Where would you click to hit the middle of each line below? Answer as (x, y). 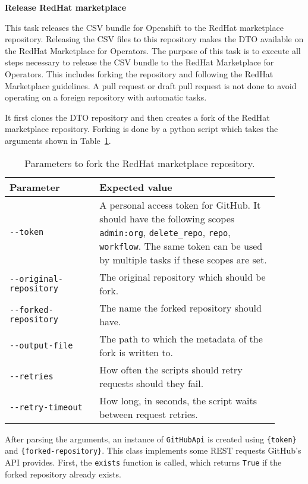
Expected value (136, 187)
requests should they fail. (152, 383)
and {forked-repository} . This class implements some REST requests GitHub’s (153, 450)
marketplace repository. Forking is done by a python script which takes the (142, 129)
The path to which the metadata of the (181, 338)
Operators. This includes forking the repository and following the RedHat (139, 73)
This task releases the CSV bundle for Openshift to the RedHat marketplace (144, 27)
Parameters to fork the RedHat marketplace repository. (140, 163)
